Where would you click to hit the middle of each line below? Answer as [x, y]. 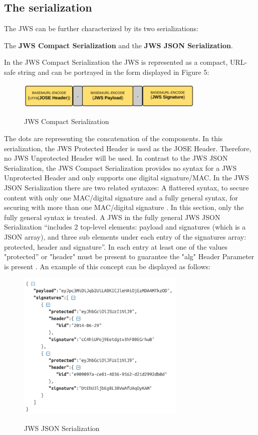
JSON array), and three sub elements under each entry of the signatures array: [125, 237]
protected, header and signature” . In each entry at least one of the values [116, 246]
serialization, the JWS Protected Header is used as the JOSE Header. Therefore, [128, 148]
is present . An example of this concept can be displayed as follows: [107, 266]
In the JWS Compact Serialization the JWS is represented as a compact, [116, 62]
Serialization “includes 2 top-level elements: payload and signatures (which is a [125, 227]
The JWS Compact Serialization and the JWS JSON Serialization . [118, 45]
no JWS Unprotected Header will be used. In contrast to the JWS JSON [116, 158]
